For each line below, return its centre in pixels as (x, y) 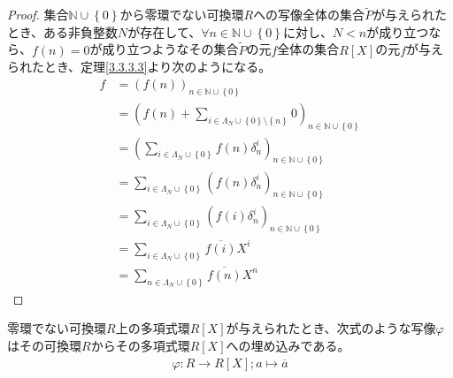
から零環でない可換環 (182, 15)
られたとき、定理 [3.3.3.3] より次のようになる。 (139, 67)
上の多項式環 (153, 328)
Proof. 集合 (38, 15)
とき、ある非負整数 (63, 31)
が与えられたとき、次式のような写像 (331, 328)
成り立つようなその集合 (170, 49)
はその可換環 (44, 345)
